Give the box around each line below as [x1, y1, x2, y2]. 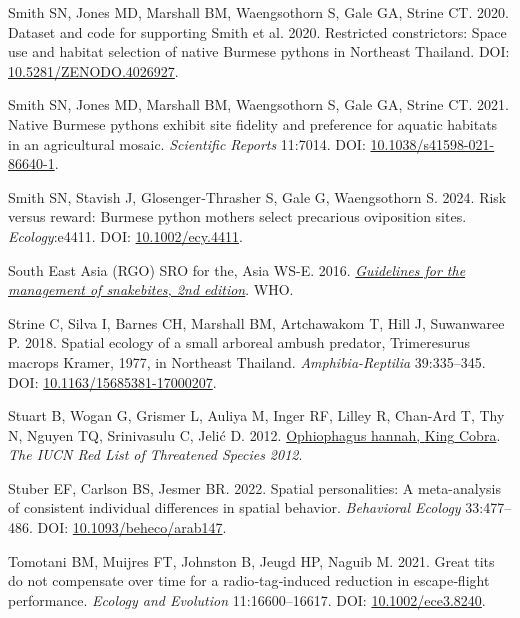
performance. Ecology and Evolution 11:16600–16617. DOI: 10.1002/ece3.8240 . [8, 589, 486, 610]
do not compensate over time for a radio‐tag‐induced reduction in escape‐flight [8, 570, 490, 591]
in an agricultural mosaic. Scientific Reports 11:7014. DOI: [8, 133, 366, 154]
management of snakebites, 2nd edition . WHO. [8, 279, 294, 300]
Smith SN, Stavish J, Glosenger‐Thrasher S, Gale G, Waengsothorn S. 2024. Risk [8, 186, 507, 207]
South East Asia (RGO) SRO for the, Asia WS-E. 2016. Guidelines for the [8, 259, 466, 280]
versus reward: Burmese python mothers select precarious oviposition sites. [8, 206, 467, 227]
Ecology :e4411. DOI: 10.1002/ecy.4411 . [8, 225, 243, 246]
